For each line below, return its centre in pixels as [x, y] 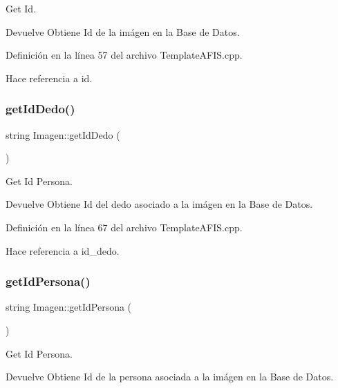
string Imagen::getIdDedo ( [63, 134]
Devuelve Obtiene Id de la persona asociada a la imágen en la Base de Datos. [170, 377]
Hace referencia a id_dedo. [63, 250]
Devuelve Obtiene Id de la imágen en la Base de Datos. [123, 31]
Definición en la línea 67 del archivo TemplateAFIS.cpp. [124, 227]
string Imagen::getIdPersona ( [69, 307]
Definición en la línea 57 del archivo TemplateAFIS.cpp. [124, 55]
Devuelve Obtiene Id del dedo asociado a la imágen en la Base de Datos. [159, 204]
